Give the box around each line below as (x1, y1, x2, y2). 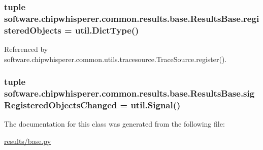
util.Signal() (130, 99, 181, 111)
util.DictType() (75, 23, 139, 36)
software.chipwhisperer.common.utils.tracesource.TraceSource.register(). (4, 53, 227, 64)
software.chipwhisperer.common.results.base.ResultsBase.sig (4, 87, 255, 100)
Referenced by (4, 44, 48, 54)
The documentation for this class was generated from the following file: (4, 118, 225, 129)
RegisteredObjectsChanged (4, 99, 117, 111)
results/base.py (4, 135, 51, 146)
